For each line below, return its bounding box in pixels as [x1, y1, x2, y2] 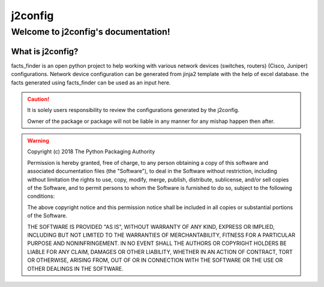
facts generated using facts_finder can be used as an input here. [11, 78, 171, 86]
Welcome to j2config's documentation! [11, 26, 170, 37]
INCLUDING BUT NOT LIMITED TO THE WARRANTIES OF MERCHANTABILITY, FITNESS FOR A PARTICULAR [27, 231, 295, 238]
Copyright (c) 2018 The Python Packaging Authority [27, 148, 155, 155]
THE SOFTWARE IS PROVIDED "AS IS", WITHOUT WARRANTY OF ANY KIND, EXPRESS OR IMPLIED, [27, 223, 275, 230]
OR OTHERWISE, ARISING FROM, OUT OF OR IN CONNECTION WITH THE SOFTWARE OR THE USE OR [27, 256, 283, 264]
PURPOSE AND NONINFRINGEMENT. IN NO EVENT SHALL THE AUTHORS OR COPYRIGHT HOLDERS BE [27, 240, 287, 247]
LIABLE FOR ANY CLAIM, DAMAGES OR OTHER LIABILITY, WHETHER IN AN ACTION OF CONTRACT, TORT [27, 248, 293, 255]
